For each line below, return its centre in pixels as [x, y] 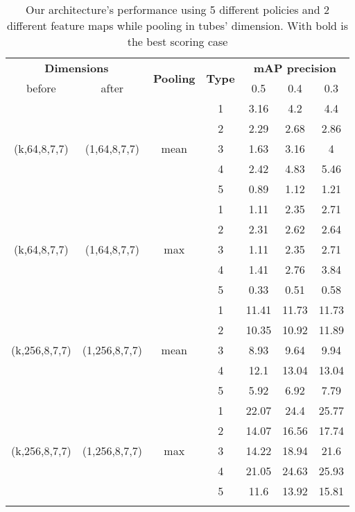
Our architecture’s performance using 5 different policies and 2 [177, 9]
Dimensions [77, 68]
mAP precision [295, 68]
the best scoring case [177, 41]
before [41, 88]
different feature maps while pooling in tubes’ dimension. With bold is [178, 25]
